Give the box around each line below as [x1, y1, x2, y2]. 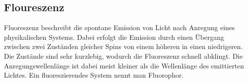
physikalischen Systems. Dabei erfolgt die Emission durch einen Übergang [4, 32, 224, 42]
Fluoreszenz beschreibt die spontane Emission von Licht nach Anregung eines [4, 22, 235, 33]
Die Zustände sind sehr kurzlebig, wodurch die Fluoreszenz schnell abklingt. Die [4, 50, 243, 61]
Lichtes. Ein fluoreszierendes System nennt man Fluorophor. [4, 70, 184, 80]
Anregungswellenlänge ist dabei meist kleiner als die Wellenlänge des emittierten [4, 60, 244, 70]
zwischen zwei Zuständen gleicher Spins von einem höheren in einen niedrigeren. [4, 41, 243, 51]
